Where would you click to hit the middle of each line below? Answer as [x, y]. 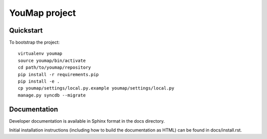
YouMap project [43, 13]
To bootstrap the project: [34, 43]
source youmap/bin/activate [52, 60]
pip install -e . [39, 81]
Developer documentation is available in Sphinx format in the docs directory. [87, 121]
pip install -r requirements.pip [58, 74]
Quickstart [26, 30]
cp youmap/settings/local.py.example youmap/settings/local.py [96, 88]
